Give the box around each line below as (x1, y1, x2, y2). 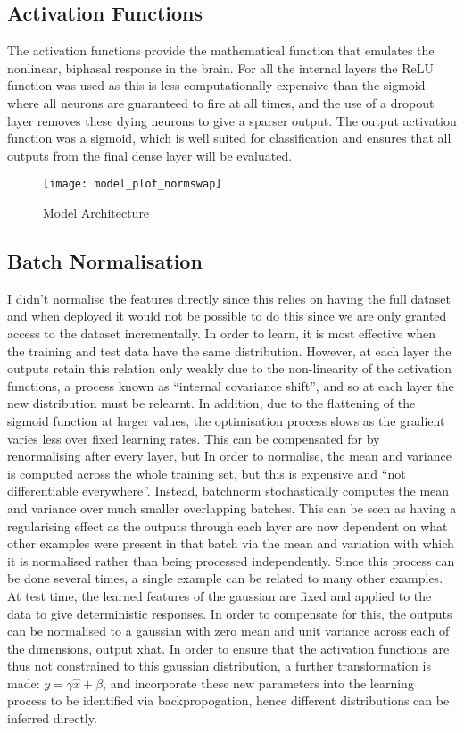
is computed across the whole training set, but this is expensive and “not (7, 463, 406, 482)
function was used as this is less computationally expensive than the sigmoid (7, 76, 426, 95)
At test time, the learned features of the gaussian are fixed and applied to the (7, 586, 432, 604)
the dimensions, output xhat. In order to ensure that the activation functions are (7, 638, 450, 657)
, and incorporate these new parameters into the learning (103, 673, 414, 692)
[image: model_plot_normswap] (43, 178, 222, 191)
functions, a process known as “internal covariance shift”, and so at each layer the (7, 376, 454, 395)
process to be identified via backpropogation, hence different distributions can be (7, 691, 450, 710)
